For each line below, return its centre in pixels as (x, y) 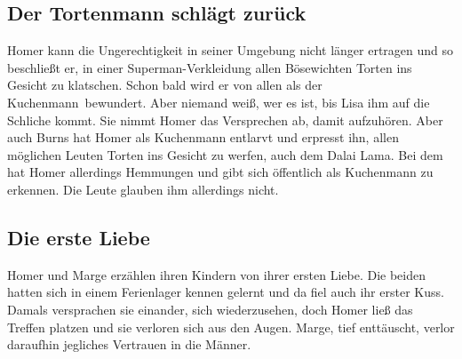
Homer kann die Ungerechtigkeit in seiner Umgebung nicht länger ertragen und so (231, 50)
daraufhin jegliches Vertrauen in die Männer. (129, 344)
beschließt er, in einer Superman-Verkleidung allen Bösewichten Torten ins (210, 67)
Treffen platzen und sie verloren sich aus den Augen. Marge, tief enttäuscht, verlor (231, 327)
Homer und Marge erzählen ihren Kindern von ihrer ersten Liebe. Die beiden (216, 274)
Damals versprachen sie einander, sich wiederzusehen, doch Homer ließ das (210, 309)
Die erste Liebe (79, 237)
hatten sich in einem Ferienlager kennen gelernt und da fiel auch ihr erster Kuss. (226, 292)
